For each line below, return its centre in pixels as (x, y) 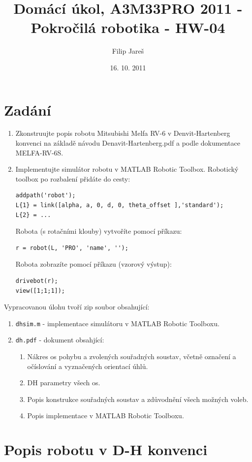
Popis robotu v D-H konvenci (106, 449)
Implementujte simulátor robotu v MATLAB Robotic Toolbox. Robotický (127, 169)
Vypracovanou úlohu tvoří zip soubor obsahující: (77, 307)
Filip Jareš (128, 51)
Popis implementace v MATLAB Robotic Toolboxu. (106, 416)
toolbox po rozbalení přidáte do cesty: (73, 178)
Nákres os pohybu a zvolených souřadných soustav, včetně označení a (132, 356)
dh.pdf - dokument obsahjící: (60, 340)
